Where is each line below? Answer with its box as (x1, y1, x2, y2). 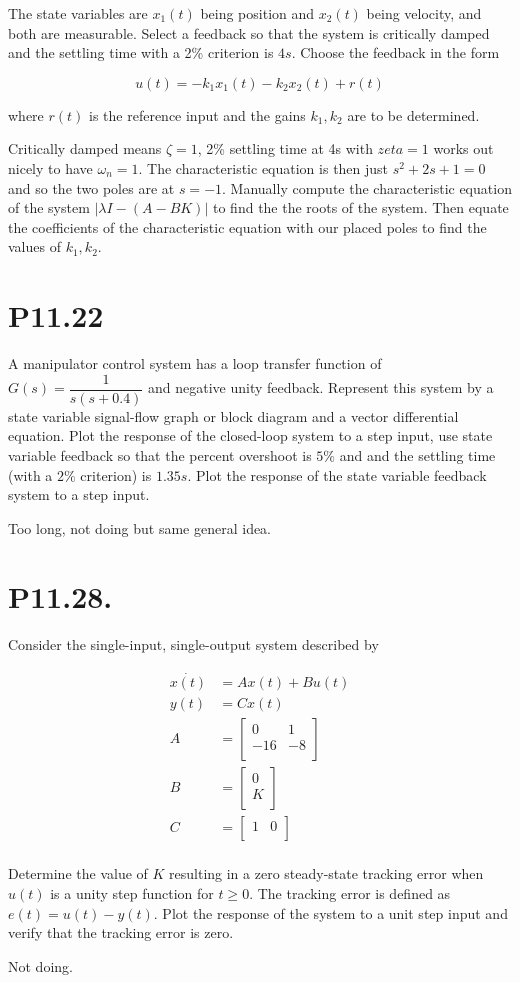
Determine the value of (8, 863, 148, 884)
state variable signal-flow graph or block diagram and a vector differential (8, 405, 459, 426)
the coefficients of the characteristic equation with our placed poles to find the (8, 216, 487, 237)
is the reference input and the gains (89, 104, 306, 125)
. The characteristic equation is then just (138, 157, 389, 178)
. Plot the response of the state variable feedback (187, 464, 487, 485)
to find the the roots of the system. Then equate (213, 197, 509, 218)
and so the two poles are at (8, 177, 175, 198)
